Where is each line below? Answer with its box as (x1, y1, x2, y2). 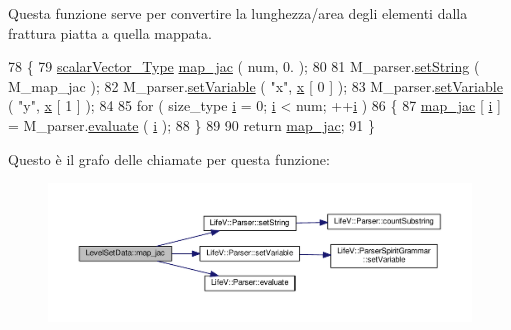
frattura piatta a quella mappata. (8, 22, 212, 43)
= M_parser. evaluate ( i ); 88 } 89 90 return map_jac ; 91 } (8, 114, 376, 135)
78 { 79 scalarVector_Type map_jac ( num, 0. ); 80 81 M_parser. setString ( (8, 56, 480, 77)
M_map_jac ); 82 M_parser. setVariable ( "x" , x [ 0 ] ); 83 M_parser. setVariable (8, 75, 503, 96)
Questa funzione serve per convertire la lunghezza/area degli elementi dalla (8, 3, 468, 23)
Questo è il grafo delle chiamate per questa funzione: (8, 148, 330, 169)
